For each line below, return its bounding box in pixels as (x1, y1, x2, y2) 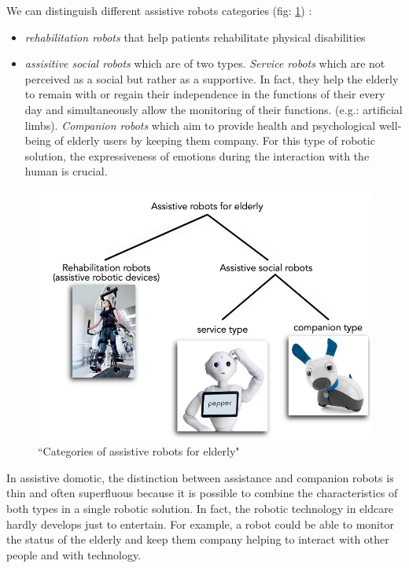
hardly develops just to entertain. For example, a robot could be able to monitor (6, 515, 394, 532)
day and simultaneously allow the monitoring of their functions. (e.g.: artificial (24, 101, 403, 117)
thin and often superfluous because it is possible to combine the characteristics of (6, 485, 398, 501)
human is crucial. (24, 163, 108, 179)
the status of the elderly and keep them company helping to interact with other (6, 531, 389, 548)
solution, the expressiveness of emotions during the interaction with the (24, 147, 370, 164)
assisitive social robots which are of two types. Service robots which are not (24, 55, 385, 72)
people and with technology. (6, 546, 142, 562)
